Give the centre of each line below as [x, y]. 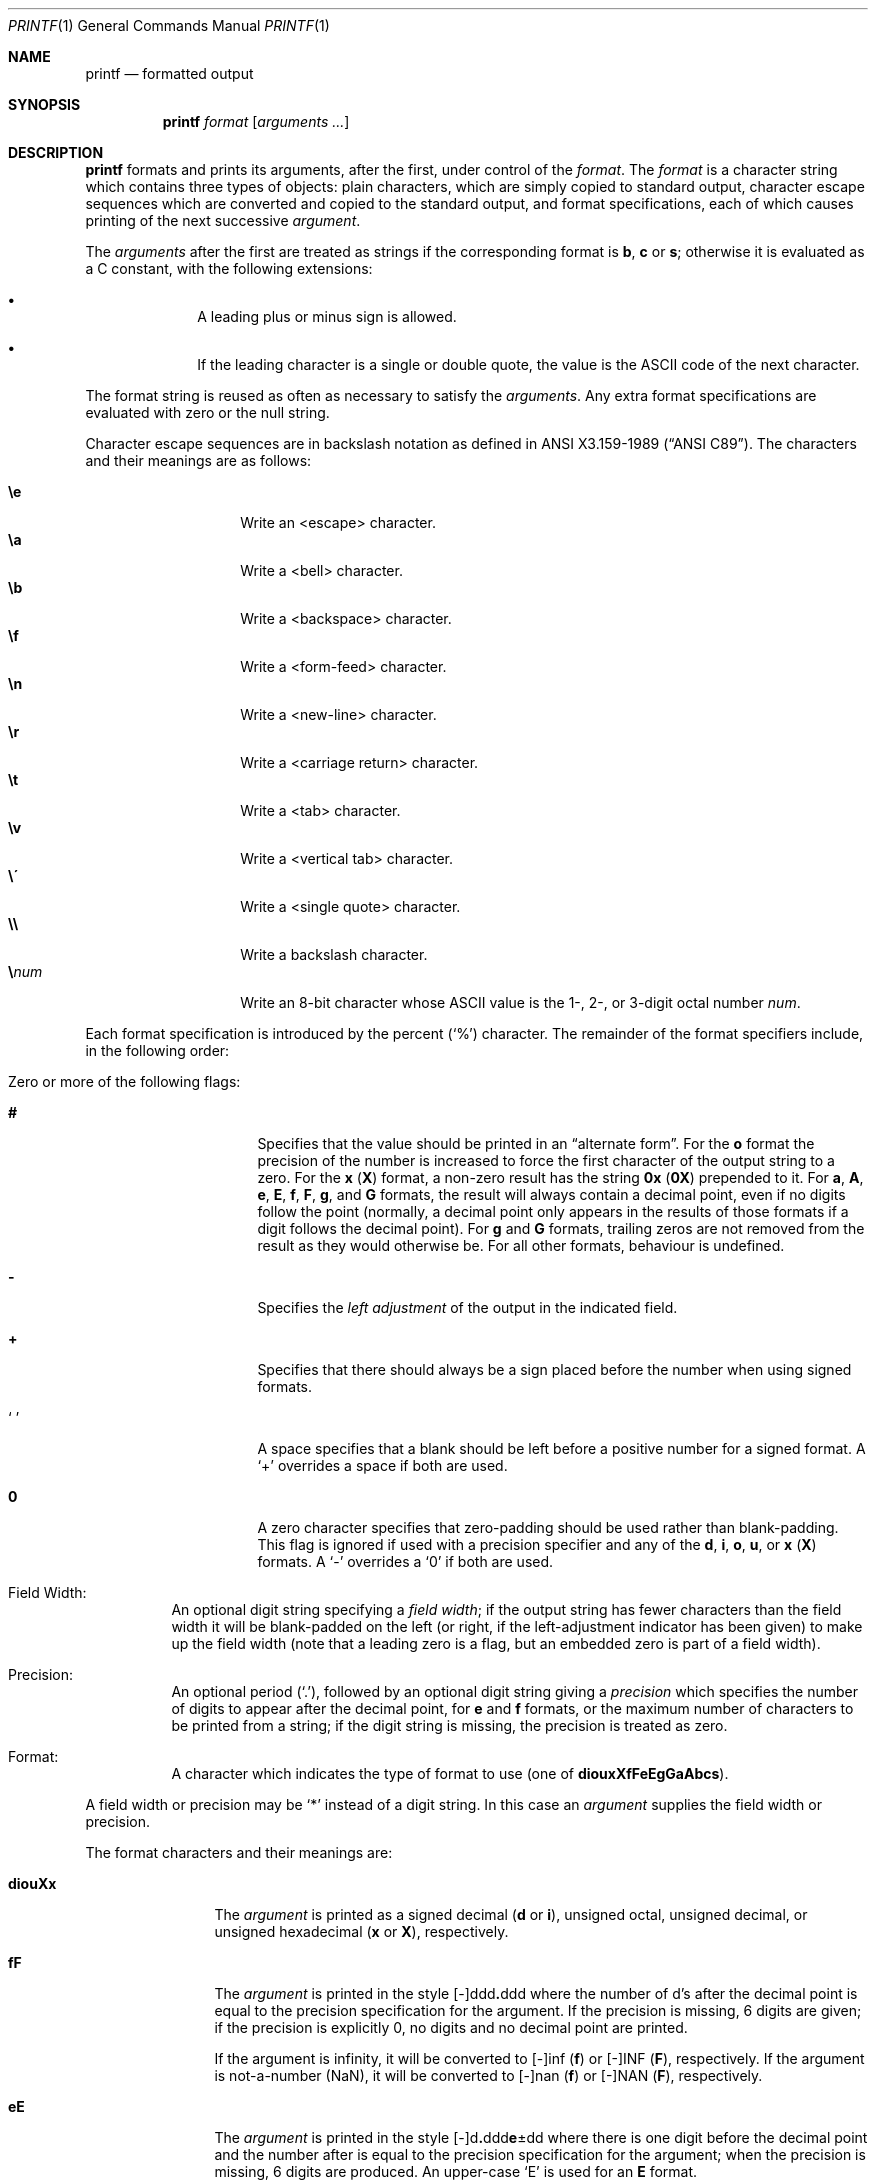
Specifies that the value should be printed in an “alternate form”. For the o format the [536, 1143]
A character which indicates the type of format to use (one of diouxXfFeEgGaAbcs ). [450, 1773]
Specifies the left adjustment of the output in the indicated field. [467, 1307]
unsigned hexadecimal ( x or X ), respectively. [361, 1931]
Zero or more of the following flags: [124, 1081]
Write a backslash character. [334, 954]
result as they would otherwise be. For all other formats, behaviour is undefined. [521, 1245]
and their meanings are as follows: [198, 460]
